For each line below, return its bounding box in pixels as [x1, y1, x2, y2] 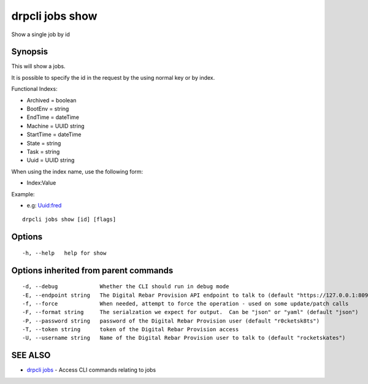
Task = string [26, 148, 60, 155]
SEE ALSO [11, 350, 51, 361]
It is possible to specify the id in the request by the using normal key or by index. [11, 74, 215, 81]
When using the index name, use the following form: [11, 167, 144, 175]
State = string [26, 139, 61, 147]
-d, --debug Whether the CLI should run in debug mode [22, 283, 229, 290]
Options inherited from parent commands [11, 265, 174, 275]
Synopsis [11, 47, 48, 57]
